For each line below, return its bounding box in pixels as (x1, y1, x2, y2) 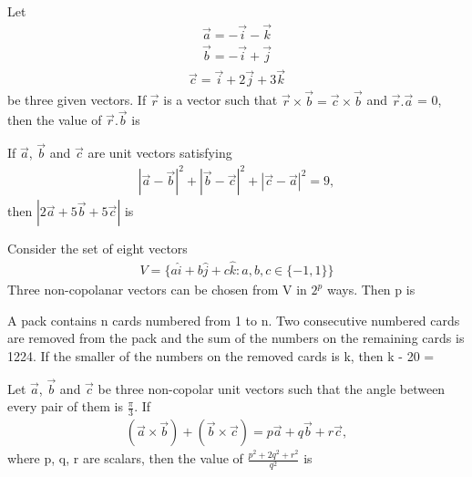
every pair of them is (7, 397, 123, 416)
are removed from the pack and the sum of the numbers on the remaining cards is (7, 328, 465, 347)
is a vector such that (163, 90, 278, 109)
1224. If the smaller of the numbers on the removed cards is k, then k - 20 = (7, 346, 435, 365)
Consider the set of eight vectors (7, 239, 188, 258)
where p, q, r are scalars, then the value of (7, 449, 243, 468)
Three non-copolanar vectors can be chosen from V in (7, 280, 307, 299)
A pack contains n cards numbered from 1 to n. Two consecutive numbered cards (7, 310, 460, 329)
